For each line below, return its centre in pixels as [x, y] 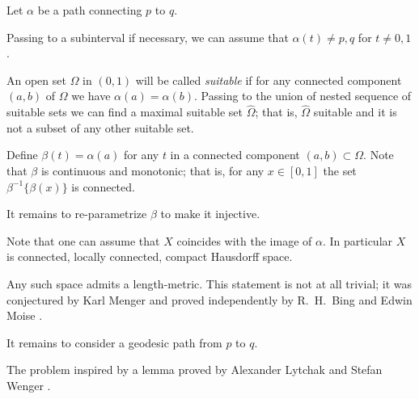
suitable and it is [355, 112]
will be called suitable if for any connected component [269, 80]
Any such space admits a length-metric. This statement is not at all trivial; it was [209, 283]
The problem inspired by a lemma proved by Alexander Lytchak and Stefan [195, 370]
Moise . [25, 315]
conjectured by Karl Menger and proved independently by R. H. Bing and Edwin [209, 299]
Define [22, 155]
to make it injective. [210, 214]
